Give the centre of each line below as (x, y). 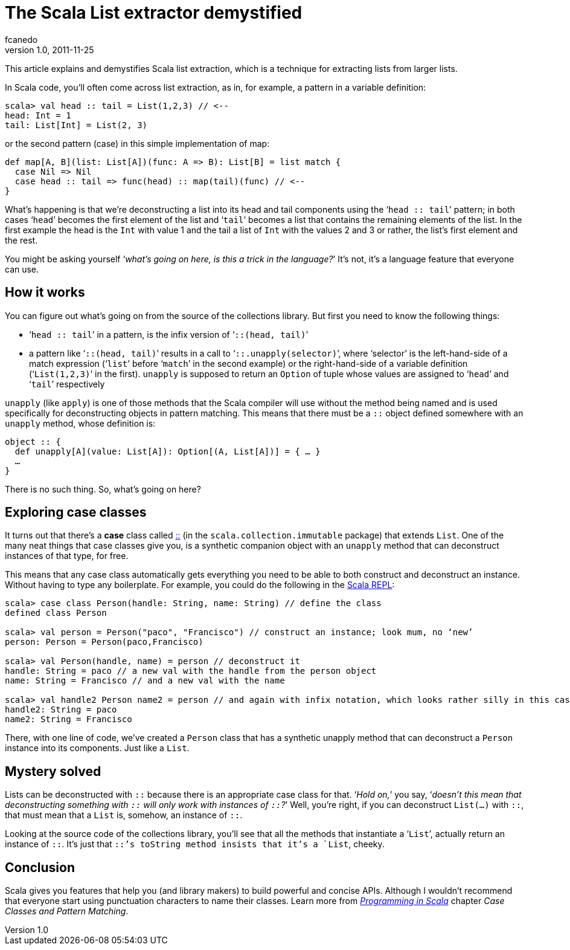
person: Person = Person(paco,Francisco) (104, 642)
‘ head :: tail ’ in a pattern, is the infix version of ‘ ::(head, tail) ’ (169, 334)
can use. (22, 269)
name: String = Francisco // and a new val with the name (145, 681)
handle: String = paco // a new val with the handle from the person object (191, 671)
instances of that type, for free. (67, 556)
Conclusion (40, 867)
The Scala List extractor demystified (154, 13)
